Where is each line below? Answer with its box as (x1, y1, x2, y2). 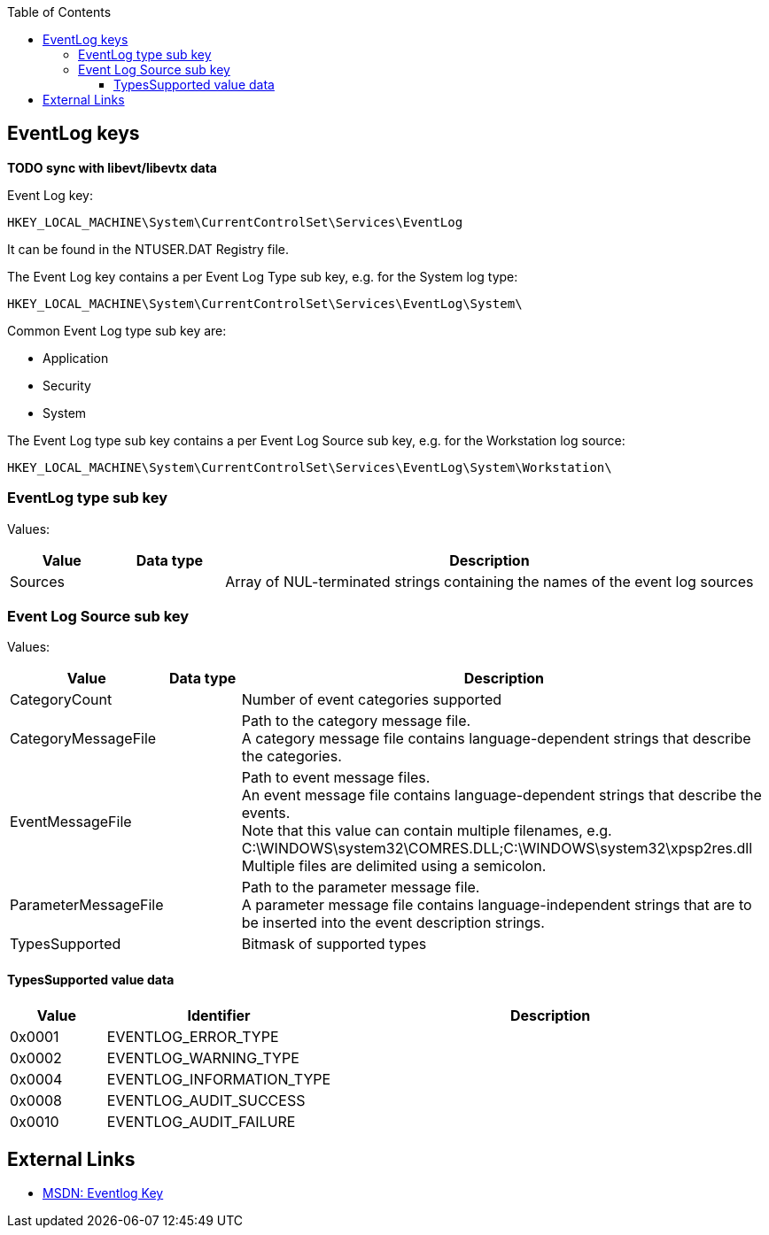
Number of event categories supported (241, 691, 502, 709)
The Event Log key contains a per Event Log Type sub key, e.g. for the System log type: (7, 268, 518, 284)
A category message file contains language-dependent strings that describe (241, 729, 751, 748)
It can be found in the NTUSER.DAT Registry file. (7, 241, 290, 257)
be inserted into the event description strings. (241, 914, 545, 932)
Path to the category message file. (241, 712, 471, 730)
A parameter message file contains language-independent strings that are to (241, 896, 752, 915)
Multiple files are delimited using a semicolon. (241, 857, 547, 876)
